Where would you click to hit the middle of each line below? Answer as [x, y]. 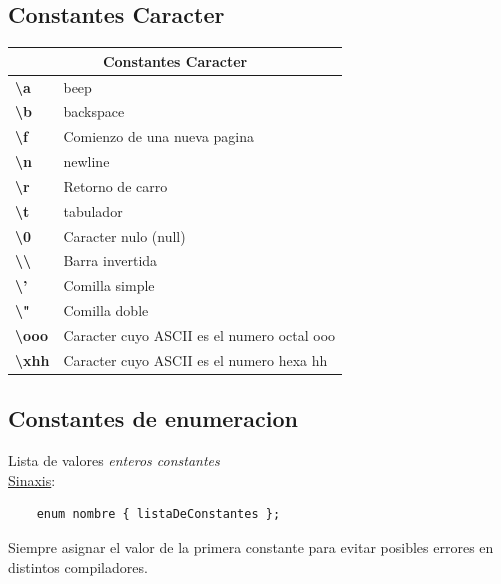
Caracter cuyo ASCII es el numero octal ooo [199, 334]
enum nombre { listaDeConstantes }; [158, 514]
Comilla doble [106, 310]
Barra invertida [110, 260]
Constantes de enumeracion [153, 418]
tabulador [93, 210]
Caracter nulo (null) [124, 235]
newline [86, 161]
